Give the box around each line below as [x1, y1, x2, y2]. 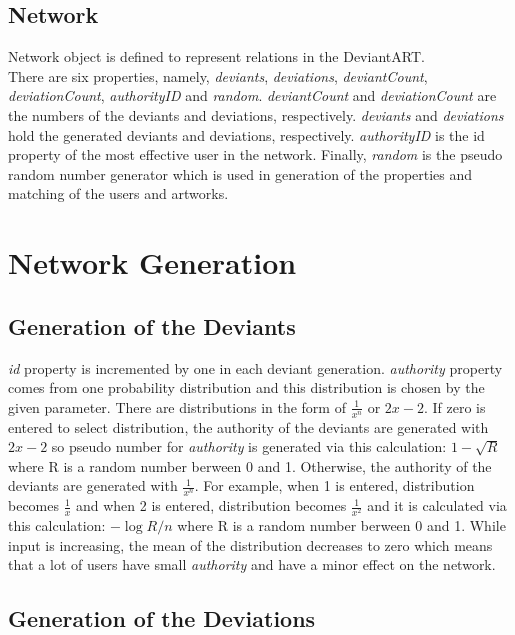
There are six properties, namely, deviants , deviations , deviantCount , [8, 65, 428, 86]
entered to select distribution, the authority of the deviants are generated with [8, 416, 489, 437]
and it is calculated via [367, 495, 507, 516]
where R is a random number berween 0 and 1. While [177, 515, 506, 536]
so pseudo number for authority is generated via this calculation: [51, 436, 447, 457]
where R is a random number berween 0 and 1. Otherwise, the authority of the [8, 455, 492, 476]
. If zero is [423, 396, 486, 417]
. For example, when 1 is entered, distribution [194, 475, 475, 496]
